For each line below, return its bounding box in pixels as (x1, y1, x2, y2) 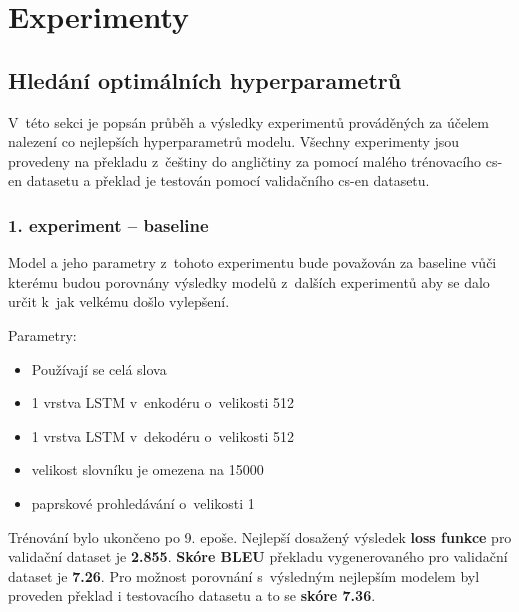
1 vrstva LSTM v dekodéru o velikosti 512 (31, 425, 294, 446)
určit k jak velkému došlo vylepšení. (8, 291, 230, 312)
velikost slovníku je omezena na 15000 (31, 459, 264, 480)
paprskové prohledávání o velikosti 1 (31, 492, 255, 513)
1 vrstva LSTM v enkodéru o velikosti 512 (31, 392, 294, 413)
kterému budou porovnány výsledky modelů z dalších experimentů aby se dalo (8, 271, 490, 292)
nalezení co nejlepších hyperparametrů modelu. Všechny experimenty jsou (8, 131, 460, 152)
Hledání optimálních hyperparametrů (8, 64, 402, 95)
